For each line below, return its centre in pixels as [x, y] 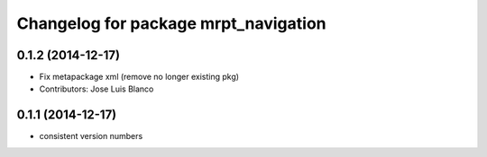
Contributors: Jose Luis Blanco [96, 89]
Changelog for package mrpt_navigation [171, 23]
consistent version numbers [91, 136]
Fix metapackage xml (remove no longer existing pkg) [139, 77]
